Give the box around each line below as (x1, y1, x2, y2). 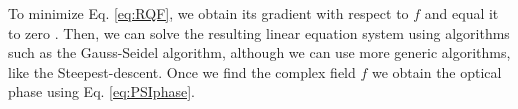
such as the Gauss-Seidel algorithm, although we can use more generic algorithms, (8, 42, 511, 63)
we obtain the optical (371, 61, 502, 82)
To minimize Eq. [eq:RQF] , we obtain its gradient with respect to (8, 3, 409, 23)
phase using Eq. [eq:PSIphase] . (8, 81, 195, 102)
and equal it (424, 3, 499, 23)
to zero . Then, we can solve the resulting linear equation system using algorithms (8, 22, 510, 43)
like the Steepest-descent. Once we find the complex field (8, 61, 356, 82)
